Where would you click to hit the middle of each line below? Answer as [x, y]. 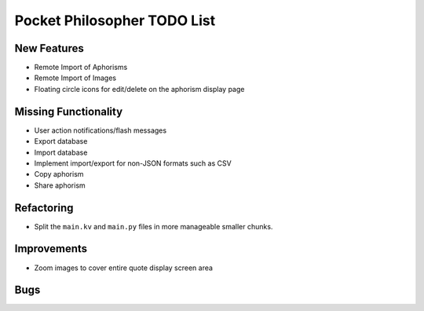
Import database [61, 152]
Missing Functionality [69, 111]
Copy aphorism [59, 174]
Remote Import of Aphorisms [81, 68]
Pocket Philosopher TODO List [115, 20]
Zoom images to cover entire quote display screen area [124, 268]
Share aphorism [60, 185]
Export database [61, 141]
